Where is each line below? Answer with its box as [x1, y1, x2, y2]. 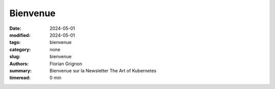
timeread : [9, 75, 31, 81]
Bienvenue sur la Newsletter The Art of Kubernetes [49, 67, 156, 73]
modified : [9, 32, 31, 38]
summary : [9, 67, 32, 73]
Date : [9, 25, 21, 31]
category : [9, 46, 31, 53]
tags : [9, 39, 21, 46]
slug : [9, 54, 20, 60]
